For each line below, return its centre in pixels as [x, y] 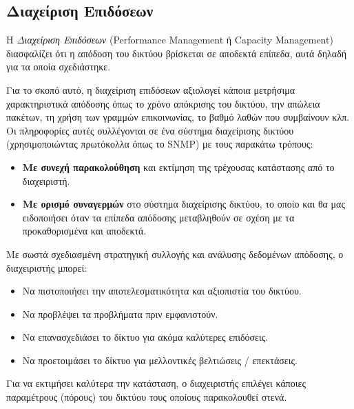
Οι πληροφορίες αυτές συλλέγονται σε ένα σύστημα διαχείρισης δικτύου [150, 130]
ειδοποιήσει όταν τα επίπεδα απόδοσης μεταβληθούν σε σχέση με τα [158, 217]
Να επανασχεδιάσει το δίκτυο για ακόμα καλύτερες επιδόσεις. [145, 337]
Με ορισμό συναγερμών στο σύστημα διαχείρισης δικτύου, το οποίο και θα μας [184, 204]
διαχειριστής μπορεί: [47, 267]
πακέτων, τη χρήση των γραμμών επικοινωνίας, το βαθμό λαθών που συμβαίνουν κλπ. [178, 117]
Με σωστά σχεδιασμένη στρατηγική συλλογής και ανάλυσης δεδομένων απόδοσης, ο [175, 253]
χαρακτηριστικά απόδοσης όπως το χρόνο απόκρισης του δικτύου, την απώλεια [163, 103]
